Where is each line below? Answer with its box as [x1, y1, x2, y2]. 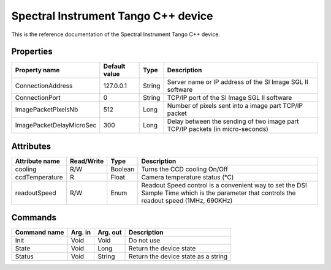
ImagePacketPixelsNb [15, 105, 78, 114]
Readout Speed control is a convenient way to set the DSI [141, 181, 307, 189]
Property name [15, 66, 60, 75]
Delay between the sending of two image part [167, 117, 300, 126]
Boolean [110, 165, 135, 173]
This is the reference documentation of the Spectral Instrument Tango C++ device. [11, 31, 221, 38]
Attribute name [15, 157, 61, 165]
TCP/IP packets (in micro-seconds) [167, 125, 269, 133]
